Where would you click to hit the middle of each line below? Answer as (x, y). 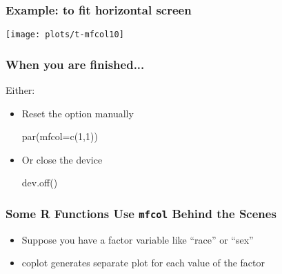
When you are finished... (75, 64)
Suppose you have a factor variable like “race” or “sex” (138, 239)
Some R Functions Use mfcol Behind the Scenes (141, 213)
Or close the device (62, 159)
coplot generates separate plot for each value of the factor (143, 263)
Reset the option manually (78, 113)
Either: (20, 90)
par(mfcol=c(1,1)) (60, 136)
